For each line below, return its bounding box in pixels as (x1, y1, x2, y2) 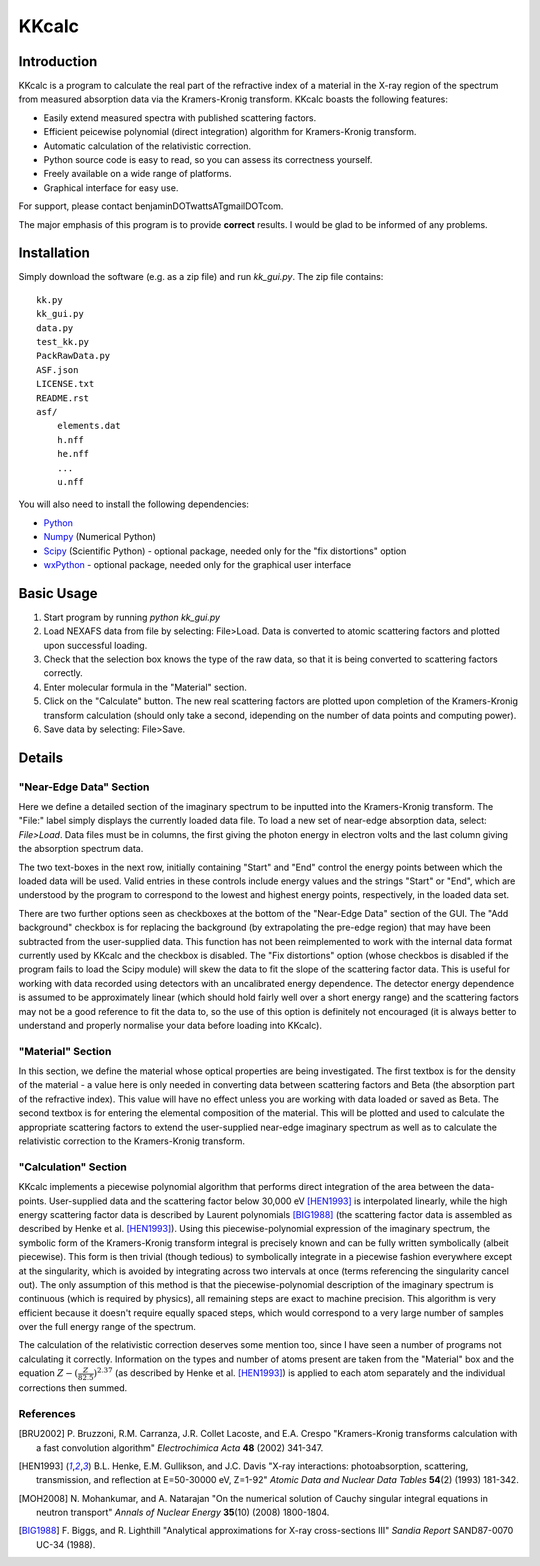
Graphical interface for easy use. (43, 181, 179, 194)
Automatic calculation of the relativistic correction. (43, 140, 252, 152)
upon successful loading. (43, 639, 148, 651)
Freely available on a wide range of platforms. (43, 168, 232, 180)
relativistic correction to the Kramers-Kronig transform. (18, 1135, 245, 1147)
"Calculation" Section (18, 1160, 127, 1174)
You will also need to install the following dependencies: (18, 498, 250, 510)
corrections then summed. (18, 1381, 128, 1394)
